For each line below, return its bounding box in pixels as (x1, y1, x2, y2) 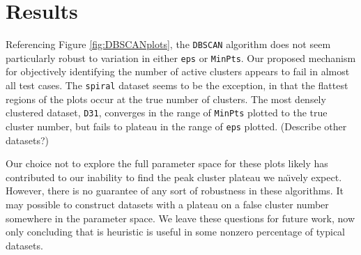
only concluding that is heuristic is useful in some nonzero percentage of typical (6, 224, 346, 239)
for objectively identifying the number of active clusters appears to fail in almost (6, 64, 350, 79)
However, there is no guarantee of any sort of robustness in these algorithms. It (6, 183, 344, 198)
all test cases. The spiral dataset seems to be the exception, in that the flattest (6, 78, 348, 93)
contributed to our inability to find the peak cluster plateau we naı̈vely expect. (6, 169, 342, 184)
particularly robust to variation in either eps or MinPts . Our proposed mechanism (6, 50, 356, 65)
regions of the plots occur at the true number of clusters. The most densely (6, 91, 326, 106)
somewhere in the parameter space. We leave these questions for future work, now (6, 210, 355, 225)
